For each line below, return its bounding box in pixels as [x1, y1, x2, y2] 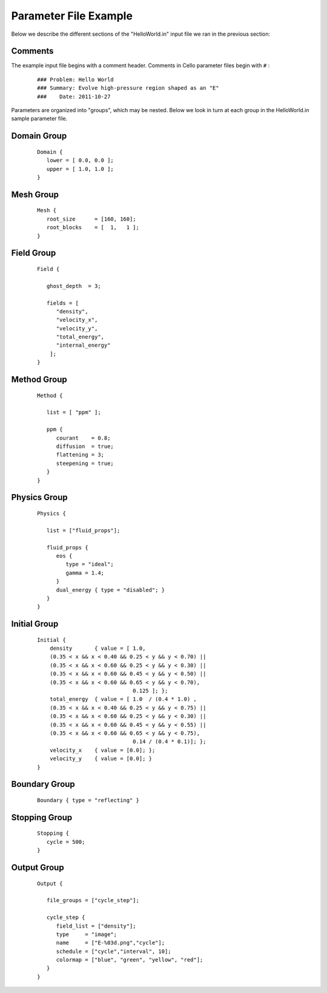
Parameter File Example [11, 9, 133, 22]
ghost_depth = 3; [46, 283, 101, 289]
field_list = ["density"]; [56, 922, 136, 929]
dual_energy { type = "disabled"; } [56, 586, 165, 593]
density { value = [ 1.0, [49, 645, 146, 652]
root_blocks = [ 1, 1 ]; [46, 224, 139, 231]
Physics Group [11, 492, 68, 503]
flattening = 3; [56, 452, 105, 458]
